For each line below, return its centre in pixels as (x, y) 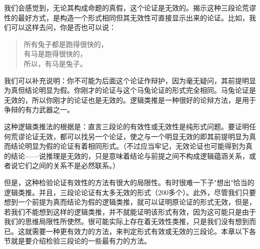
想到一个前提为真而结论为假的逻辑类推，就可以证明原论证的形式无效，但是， (130, 202)
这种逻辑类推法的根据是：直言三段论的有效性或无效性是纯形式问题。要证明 (126, 126)
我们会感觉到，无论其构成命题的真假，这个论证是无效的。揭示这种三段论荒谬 (130, 7)
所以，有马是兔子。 (55, 63)
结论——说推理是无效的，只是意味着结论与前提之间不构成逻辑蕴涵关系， (130, 155)
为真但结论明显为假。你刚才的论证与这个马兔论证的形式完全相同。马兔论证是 (130, 90)
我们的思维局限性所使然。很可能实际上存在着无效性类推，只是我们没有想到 (126, 221)
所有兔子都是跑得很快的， (66, 44)
